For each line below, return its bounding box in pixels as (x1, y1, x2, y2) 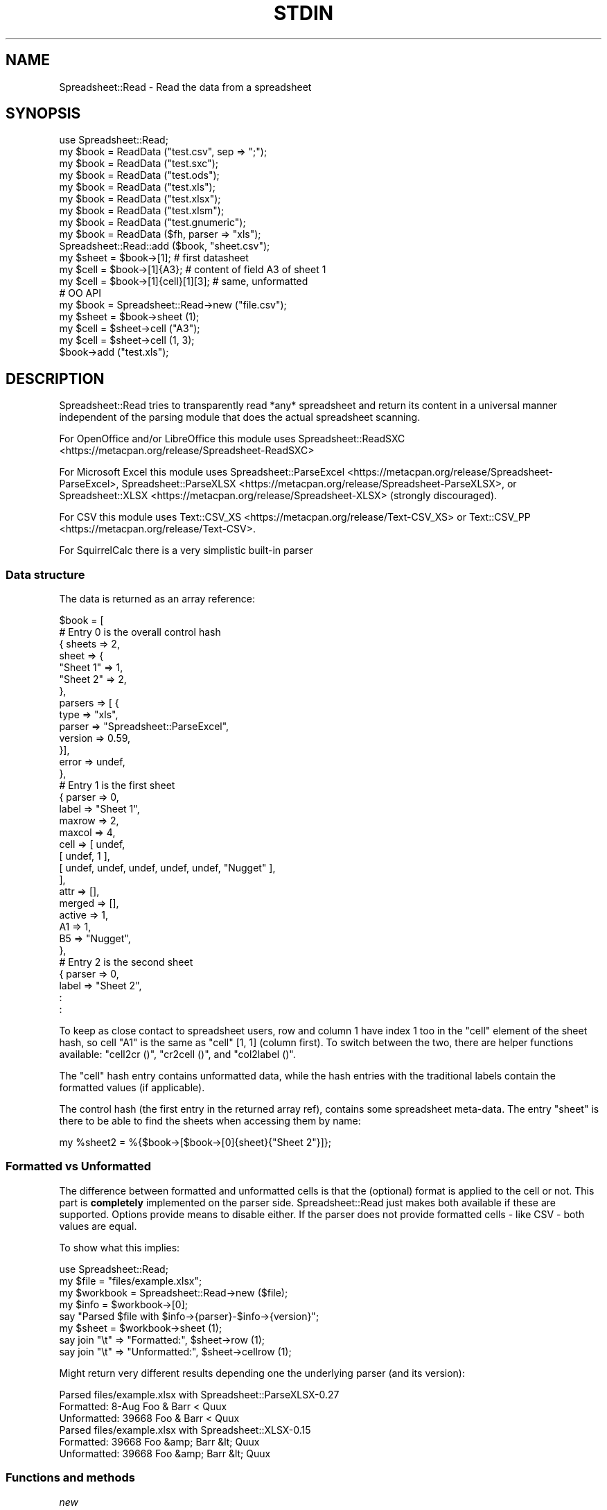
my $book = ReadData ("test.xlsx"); (59, 193, 221, 205)
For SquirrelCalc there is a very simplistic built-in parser (59, 544, 313, 557)
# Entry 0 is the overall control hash (59, 626, 221, 639)
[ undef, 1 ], (59, 850, 110, 862)
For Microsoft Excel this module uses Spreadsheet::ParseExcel (59, 466, 345, 478)
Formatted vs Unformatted (6, 1159, 152, 1174)
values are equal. (59, 1220, 137, 1232)
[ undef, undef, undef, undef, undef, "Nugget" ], (59, 862, 276, 874)
